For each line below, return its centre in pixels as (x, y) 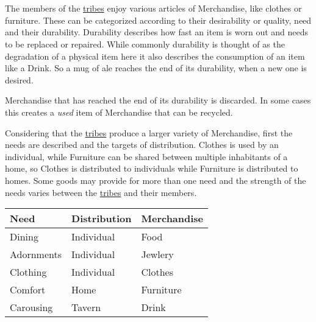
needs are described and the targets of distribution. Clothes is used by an (142, 145)
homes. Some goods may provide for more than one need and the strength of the (156, 180)
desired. (19, 79)
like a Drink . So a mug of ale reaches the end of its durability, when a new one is (156, 68)
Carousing (31, 307)
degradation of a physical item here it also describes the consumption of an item (155, 56)
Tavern (86, 307)
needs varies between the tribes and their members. (101, 192)
